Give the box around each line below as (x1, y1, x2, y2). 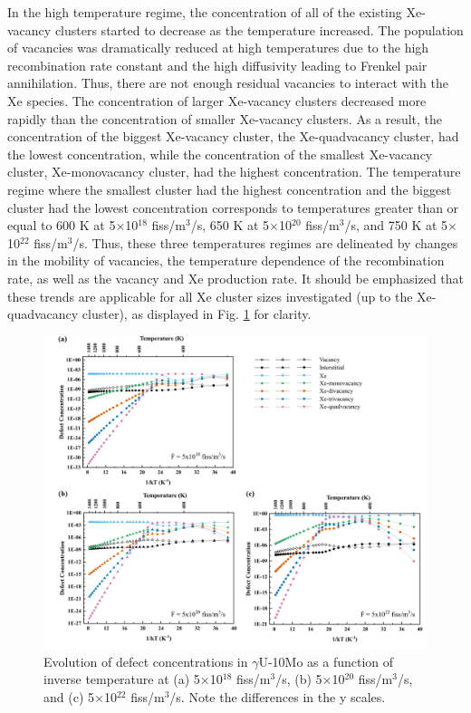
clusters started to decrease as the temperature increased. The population (54, 20, 464, 39)
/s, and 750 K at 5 (344, 216, 448, 235)
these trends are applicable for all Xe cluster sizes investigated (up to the (7, 286, 413, 305)
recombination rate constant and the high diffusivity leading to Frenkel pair (7, 55, 428, 74)
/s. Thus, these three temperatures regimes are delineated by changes (72, 233, 458, 252)
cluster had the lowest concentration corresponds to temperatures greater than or (7, 198, 459, 217)
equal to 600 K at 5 (7, 216, 116, 235)
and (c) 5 (43, 687, 94, 706)
